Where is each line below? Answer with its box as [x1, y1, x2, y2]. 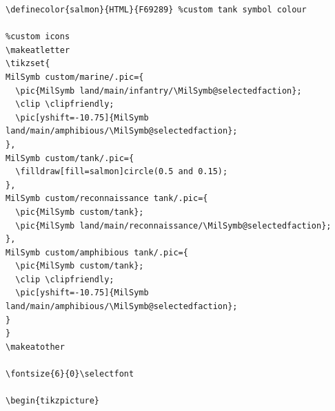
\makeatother [6, 341, 65, 352]
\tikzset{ [6, 59, 50, 69]
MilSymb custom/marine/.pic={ [6, 72, 144, 82]
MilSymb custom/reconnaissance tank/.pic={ [6, 193, 208, 204]
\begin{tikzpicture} [6, 396, 100, 406]
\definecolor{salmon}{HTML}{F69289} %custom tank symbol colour [6, 5, 307, 14]
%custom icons [6, 32, 70, 42]
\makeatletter [6, 45, 70, 55]
